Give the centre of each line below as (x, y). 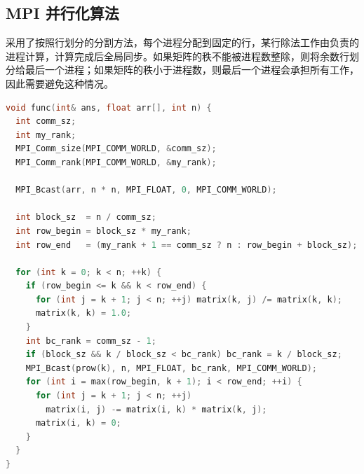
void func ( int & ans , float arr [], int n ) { (109, 107)
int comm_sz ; (46, 121)
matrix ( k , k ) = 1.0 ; (83, 313)
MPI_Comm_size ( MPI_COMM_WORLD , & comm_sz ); (116, 149)
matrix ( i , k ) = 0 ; (78, 423)
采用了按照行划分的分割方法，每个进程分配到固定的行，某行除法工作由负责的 (182, 42)
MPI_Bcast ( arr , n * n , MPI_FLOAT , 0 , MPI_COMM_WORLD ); (146, 190)
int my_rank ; (46, 135)
